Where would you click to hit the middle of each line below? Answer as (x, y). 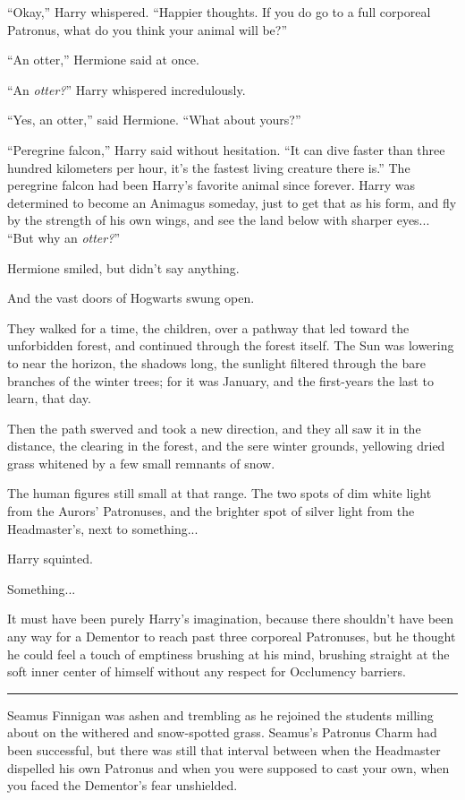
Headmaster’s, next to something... (103, 528)
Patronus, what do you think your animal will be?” (148, 29)
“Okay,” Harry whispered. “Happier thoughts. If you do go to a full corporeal (219, 12)
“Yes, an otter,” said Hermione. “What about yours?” (154, 120)
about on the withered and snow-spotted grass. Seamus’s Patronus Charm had (222, 732)
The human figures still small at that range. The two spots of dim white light (220, 493)
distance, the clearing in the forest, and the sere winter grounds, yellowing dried (226, 446)
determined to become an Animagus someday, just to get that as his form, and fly (232, 202)
